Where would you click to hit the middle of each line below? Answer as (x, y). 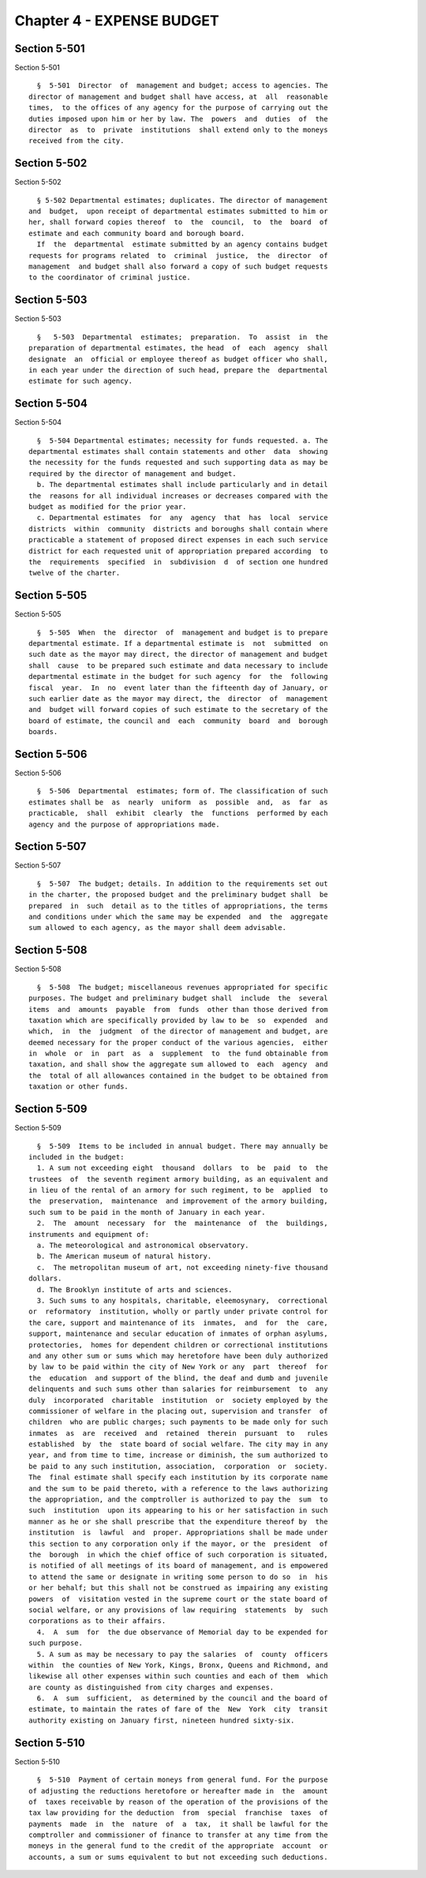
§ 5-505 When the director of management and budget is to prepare (182, 632)
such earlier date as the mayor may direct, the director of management (178, 698)
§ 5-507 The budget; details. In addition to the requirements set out (182, 883)
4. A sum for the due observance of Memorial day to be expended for (182, 1632)
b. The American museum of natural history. (124, 1256)
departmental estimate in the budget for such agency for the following (178, 677)
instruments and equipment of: (89, 1234)
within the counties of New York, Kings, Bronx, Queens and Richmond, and (178, 1665)
